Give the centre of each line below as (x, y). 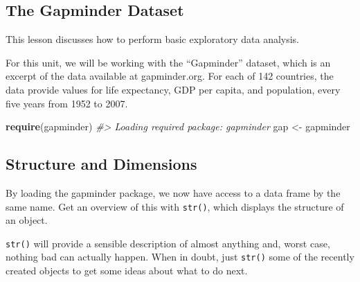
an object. (27, 220)
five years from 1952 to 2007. (67, 103)
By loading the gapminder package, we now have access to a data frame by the (173, 192)
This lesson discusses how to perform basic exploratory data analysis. (153, 39)
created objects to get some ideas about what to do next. (127, 271)
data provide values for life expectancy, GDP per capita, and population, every (173, 89)
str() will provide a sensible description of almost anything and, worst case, (168, 243)
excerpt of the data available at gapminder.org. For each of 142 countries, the (170, 76)
